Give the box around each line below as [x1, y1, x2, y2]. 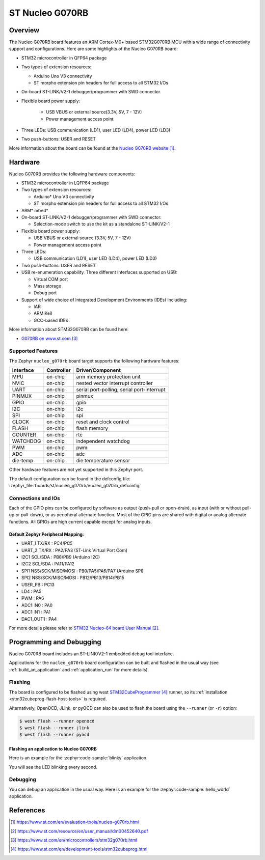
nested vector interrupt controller [76, 380, 153, 387]
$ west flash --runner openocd [19, 718, 95, 724]
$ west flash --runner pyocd [19, 732, 90, 738]
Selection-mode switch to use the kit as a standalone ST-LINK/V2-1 [33, 221, 170, 227]
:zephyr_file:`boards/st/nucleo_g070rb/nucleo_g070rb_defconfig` [9, 482, 141, 488]
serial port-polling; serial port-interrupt [76, 386, 165, 393]
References [9, 806, 45, 815]
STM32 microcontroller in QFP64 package [21, 55, 107, 61]
